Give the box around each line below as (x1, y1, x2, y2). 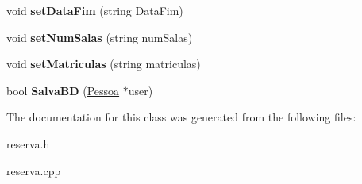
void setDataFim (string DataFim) (6, 2, 183, 18)
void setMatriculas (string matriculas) (6, 56, 201, 72)
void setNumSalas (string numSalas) (6, 29, 193, 45)
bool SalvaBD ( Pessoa (6, 82, 120, 98)
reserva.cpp (6, 162, 61, 178)
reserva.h (6, 135, 50, 151)
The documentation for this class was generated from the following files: (6, 109, 356, 125)
